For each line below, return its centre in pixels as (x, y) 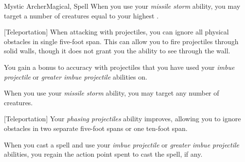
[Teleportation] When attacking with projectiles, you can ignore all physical (116, 32)
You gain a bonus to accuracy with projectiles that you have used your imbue (119, 67)
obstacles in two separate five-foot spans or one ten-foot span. (96, 128)
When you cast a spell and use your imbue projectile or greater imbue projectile (122, 144)
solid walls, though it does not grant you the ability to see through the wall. (117, 51)
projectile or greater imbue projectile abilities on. (76, 76)
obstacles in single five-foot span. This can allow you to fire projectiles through (121, 41)
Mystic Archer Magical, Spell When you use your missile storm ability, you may (122, 6)
